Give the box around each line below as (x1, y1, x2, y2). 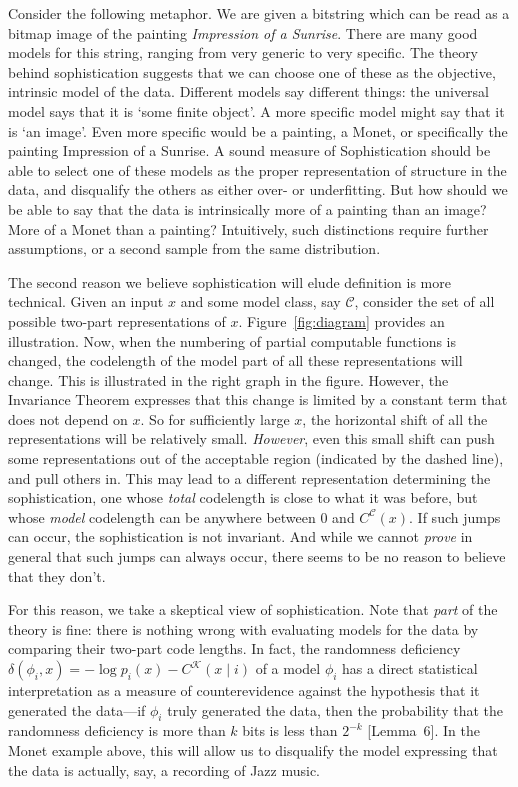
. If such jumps (409, 506, 501, 527)
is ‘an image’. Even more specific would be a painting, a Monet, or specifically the (8, 120, 508, 141)
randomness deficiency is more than (8, 720, 226, 741)
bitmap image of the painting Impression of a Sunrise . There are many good (8, 22, 478, 43)
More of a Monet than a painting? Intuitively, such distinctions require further (8, 218, 489, 239)
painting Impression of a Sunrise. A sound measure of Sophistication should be (8, 140, 491, 161)
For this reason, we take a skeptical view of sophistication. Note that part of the (8, 599, 498, 620)
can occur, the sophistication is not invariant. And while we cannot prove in (8, 526, 473, 547)
